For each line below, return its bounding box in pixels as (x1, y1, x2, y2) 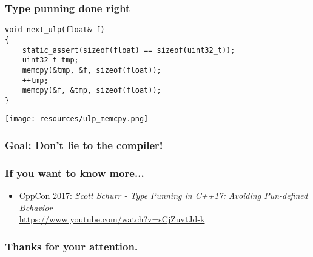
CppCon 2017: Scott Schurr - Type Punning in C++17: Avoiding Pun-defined (19, 189, 308, 202)
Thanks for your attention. (5, 238, 138, 253)
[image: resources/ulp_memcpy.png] (5, 115, 149, 124)
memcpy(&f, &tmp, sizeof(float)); (22, 86, 161, 95)
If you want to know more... (5, 165, 144, 180)
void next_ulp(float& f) (5, 25, 105, 35)
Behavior (19, 201, 53, 213)
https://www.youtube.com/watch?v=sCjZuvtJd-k (19, 213, 205, 225)
